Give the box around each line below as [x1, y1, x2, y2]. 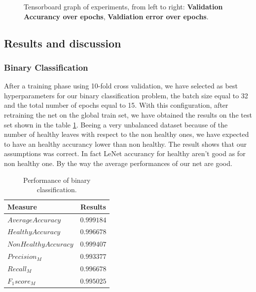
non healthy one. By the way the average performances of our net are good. [4, 158, 232, 168]
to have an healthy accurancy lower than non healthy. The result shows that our [4, 138, 247, 149]
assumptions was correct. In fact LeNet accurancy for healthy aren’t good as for [4, 148, 246, 159]
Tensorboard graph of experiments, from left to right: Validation [24, 1, 223, 11]
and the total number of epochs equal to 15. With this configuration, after [4, 100, 228, 110]
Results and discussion [4, 35, 121, 50]
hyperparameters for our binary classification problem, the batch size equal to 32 [4, 90, 248, 100]
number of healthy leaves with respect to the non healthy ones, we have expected [4, 129, 249, 139]
